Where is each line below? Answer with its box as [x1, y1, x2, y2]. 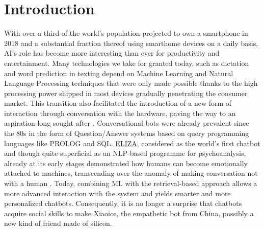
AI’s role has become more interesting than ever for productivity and [4, 48, 220, 58]
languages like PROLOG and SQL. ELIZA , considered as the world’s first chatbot [4, 137, 260, 148]
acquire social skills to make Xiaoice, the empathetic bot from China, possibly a [4, 208, 254, 218]
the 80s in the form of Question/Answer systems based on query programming [4, 128, 249, 139]
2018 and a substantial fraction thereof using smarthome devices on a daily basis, [4, 37, 258, 48]
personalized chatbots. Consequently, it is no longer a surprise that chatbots [4, 198, 242, 209]
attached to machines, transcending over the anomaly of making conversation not [4, 168, 258, 178]
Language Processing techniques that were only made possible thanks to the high [4, 78, 258, 88]
